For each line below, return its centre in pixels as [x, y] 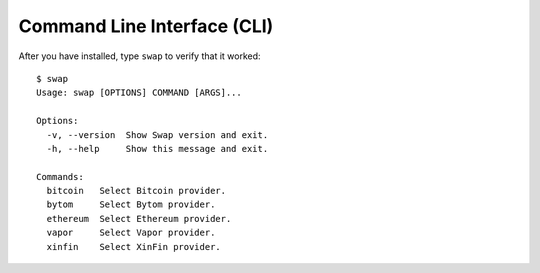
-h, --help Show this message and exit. [157, 148]
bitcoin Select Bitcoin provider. [136, 191]
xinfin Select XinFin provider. [134, 246]
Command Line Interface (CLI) [146, 26]
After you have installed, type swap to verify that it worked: [139, 56]
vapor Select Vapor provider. [131, 233]
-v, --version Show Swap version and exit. [157, 134]
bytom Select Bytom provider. [131, 204]
